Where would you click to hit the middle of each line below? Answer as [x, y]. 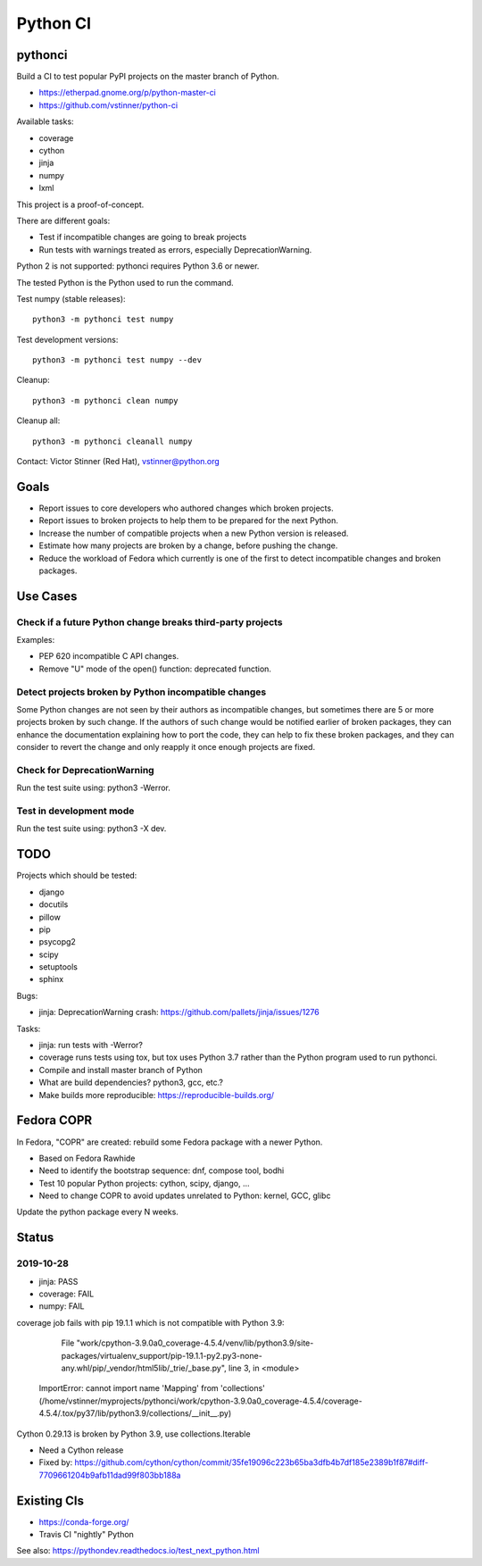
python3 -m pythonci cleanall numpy [112, 441]
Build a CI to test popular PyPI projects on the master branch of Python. [148, 77]
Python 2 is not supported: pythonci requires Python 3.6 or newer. [138, 266]
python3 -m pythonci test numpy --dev [117, 360]
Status [35, 1238]
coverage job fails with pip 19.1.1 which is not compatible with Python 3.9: [150, 1322]
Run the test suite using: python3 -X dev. [91, 829]
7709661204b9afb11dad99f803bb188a [110, 1475]
